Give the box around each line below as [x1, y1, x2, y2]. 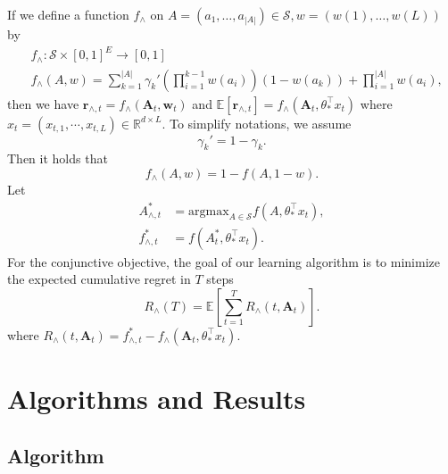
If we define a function [7, 5, 129, 23]
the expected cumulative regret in [7, 270, 191, 288]
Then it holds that [7, 149, 108, 168]
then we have [7, 94, 79, 112]
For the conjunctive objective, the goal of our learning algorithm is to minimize [7, 252, 441, 270]
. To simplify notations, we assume [162, 113, 352, 132]
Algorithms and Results [7, 379, 306, 416]
